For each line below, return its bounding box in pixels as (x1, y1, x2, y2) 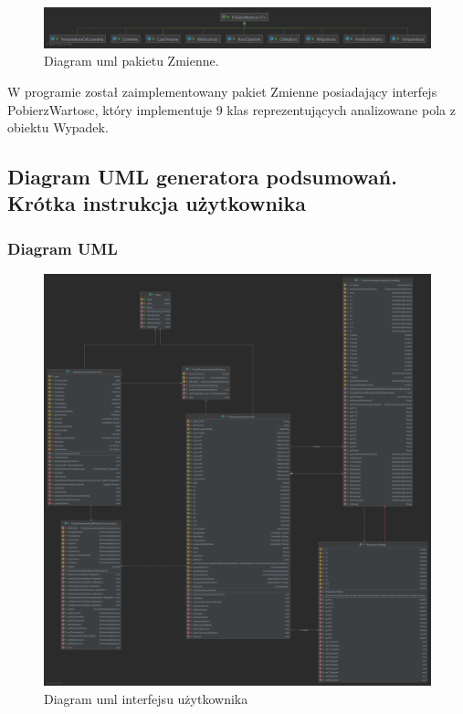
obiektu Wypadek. (7, 118, 109, 137)
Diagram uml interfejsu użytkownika (44, 688, 248, 708)
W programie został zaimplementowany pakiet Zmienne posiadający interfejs (7, 81, 437, 100)
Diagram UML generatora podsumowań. (7, 163, 397, 191)
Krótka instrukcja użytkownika (7, 189, 307, 217)
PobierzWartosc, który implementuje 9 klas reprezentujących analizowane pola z (7, 100, 456, 119)
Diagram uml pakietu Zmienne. (44, 51, 219, 70)
